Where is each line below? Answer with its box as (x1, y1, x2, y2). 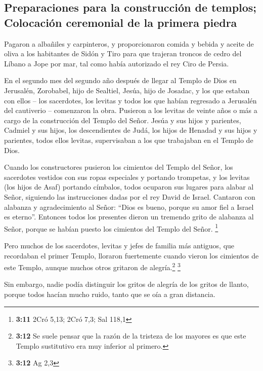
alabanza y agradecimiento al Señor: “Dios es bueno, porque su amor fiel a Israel (4, 201, 254, 212)
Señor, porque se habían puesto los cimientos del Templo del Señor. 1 (4, 221, 218, 234)
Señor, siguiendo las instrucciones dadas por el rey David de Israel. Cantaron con (4, 191, 255, 202)
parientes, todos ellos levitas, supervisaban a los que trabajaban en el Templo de (4, 134, 253, 145)
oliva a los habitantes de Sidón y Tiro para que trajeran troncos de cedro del (4, 48, 242, 59)
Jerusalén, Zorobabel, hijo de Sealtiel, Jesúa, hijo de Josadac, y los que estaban (4, 85, 250, 95)
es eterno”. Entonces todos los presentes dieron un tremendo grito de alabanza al (4, 211, 254, 222)
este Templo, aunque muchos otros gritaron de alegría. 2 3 (4, 261, 181, 272)
